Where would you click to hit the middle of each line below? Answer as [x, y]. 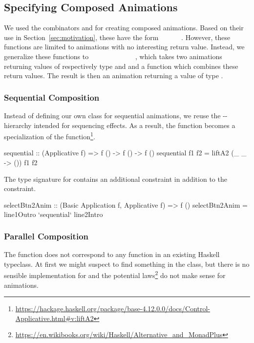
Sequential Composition [52, 97]
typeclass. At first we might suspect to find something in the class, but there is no [127, 264]
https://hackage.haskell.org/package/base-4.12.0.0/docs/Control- [113, 309]
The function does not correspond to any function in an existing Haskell [112, 254]
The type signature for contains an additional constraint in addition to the [116, 179]
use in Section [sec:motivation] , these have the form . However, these [117, 37]
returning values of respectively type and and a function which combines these [121, 66]
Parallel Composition [46, 236]
